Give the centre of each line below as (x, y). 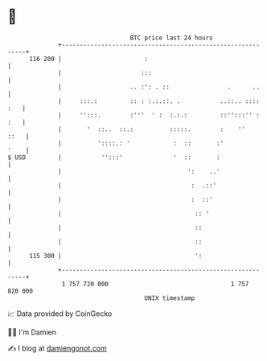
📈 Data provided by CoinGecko (60, 314)
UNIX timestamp (170, 298)
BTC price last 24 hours (172, 38)
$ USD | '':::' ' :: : (114, 157)
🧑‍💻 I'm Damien (32, 332)
